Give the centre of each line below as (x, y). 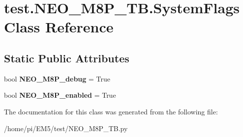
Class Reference (59, 27)
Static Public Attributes (67, 58)
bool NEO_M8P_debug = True (57, 78)
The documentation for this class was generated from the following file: (111, 111)
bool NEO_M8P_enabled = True (60, 95)
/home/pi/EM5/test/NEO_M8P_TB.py (66, 128)
